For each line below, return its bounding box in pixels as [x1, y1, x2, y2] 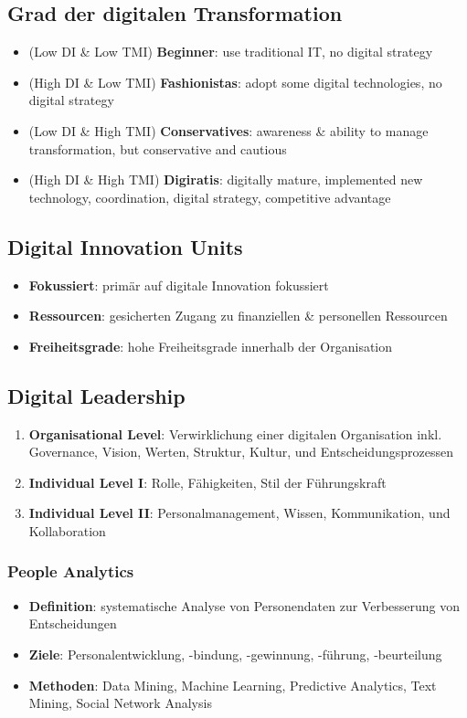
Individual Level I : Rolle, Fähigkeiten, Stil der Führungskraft [28, 472, 387, 491]
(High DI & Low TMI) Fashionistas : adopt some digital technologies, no [28, 72, 442, 91]
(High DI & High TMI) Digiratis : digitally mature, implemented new [28, 170, 423, 189]
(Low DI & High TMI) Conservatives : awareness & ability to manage [28, 121, 429, 140]
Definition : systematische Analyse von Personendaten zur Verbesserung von [28, 596, 461, 615]
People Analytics [7, 560, 134, 583]
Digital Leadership [7, 381, 186, 409]
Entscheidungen [28, 614, 117, 633]
